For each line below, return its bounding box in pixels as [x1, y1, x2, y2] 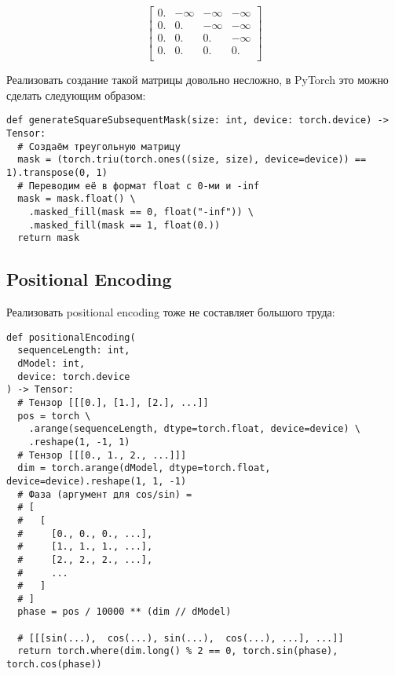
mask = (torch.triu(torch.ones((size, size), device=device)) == [17, 154, 367, 166]
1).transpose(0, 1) [6, 166, 108, 178]
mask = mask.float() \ [17, 193, 136, 205]
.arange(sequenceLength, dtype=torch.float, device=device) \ [28, 423, 361, 435]
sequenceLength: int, [17, 345, 130, 356]
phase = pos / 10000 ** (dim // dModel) [17, 606, 232, 618]
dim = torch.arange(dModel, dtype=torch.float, [17, 462, 271, 474]
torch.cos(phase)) [6, 659, 102, 671]
